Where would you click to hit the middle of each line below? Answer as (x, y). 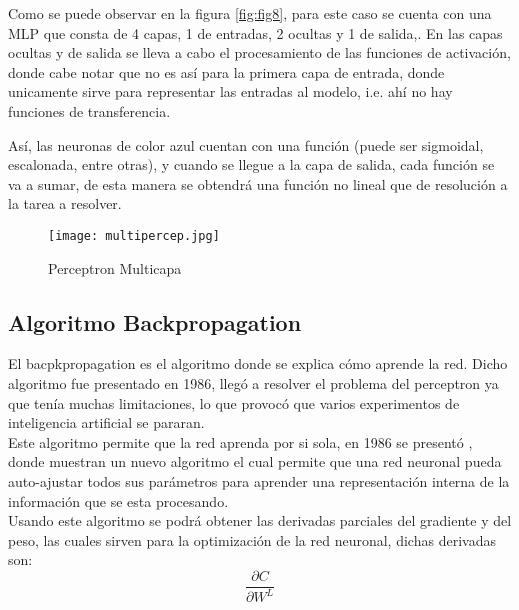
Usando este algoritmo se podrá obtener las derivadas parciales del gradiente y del (260, 520)
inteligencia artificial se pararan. (106, 422)
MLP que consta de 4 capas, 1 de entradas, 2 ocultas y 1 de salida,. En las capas (255, 32)
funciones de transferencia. (89, 110)
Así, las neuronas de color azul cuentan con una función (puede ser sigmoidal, (246, 144)
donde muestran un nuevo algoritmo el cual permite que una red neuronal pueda (255, 461)
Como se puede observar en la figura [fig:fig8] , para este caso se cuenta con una (250, 13)
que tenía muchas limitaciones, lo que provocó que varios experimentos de (234, 402)
